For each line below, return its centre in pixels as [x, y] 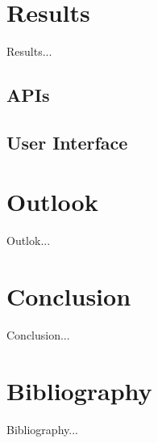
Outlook [52, 202]
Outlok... [29, 240]
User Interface [67, 142]
